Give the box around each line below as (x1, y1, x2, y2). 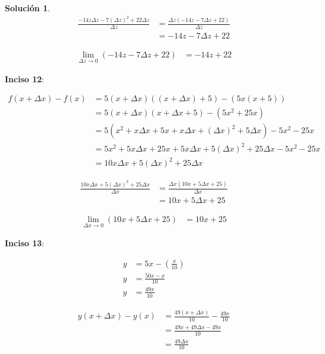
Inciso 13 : (5, 237, 44, 249)
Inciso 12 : (5, 72, 44, 85)
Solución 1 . (5, 2, 50, 14)
